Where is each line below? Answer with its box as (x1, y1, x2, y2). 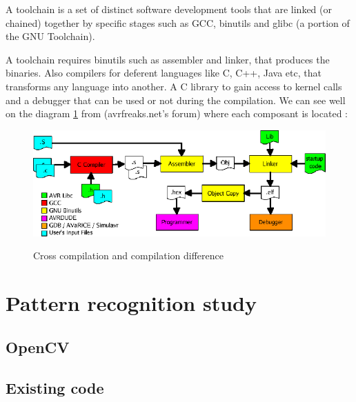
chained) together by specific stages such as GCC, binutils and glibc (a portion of (6, 15, 350, 30)
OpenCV (6, 336, 70, 357)
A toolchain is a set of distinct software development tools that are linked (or (6, 2, 332, 16)
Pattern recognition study (6, 289, 257, 317)
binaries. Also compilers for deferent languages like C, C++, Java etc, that (6, 66, 322, 80)
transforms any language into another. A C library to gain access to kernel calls (6, 79, 342, 93)
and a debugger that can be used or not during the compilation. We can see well (6, 92, 346, 107)
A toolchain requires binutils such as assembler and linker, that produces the (6, 52, 330, 66)
